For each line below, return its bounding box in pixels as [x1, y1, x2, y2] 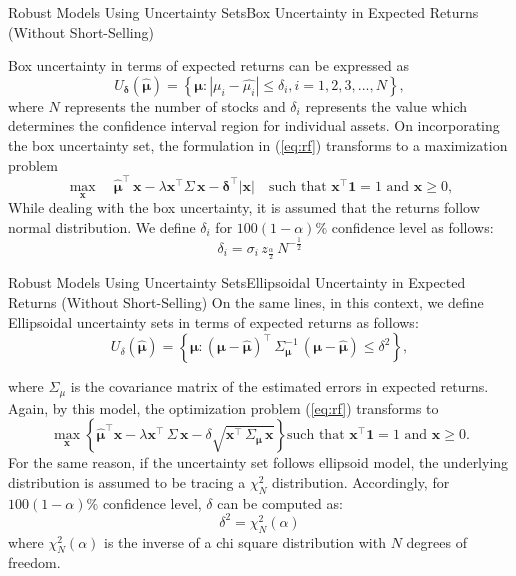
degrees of [406, 531, 467, 552]
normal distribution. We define [8, 216, 196, 237]
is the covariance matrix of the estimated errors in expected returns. [70, 376, 489, 397]
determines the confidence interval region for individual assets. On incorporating [8, 115, 500, 136]
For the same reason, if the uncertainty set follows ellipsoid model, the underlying [8, 452, 509, 473]
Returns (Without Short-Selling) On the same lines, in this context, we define [8, 292, 484, 313]
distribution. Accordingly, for [271, 471, 450, 492]
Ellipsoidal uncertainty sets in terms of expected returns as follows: [8, 311, 419, 332]
